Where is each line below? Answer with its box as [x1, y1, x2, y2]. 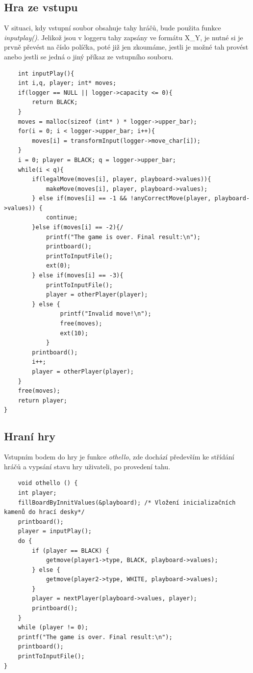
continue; [46, 214, 78, 221]
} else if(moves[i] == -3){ [32, 272, 124, 279]
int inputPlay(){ [18, 70, 75, 77]
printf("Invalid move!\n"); [60, 310, 152, 318]
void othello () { [18, 480, 78, 487]
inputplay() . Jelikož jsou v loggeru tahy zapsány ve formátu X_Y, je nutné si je [4, 32, 243, 42]
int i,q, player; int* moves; [18, 80, 117, 87]
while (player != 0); [18, 624, 88, 631]
